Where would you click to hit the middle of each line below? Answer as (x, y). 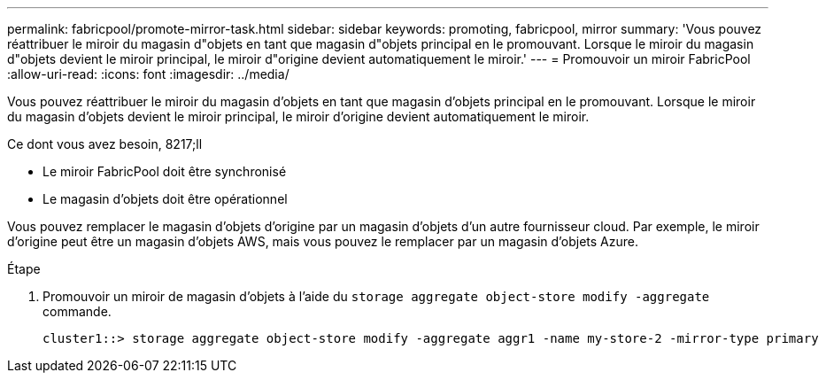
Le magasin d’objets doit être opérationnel (165, 199)
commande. (77, 311)
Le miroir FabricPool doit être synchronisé (165, 171)
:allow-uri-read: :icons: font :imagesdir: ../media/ (148, 74)
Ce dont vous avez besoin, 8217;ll (105, 144)
